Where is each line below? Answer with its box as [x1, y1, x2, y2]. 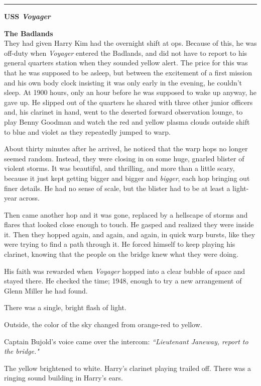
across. [19, 192, 40, 203]
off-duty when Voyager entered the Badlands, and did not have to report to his [4, 47, 247, 58]
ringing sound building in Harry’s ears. [4, 372, 123, 383]
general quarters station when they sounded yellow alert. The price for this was [4, 57, 248, 68]
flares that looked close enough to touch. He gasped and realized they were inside [4, 219, 254, 230]
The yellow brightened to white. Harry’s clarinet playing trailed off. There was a [4, 362, 251, 373]
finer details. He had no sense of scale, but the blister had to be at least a [4, 182, 230, 193]
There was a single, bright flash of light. [4, 302, 126, 313]
